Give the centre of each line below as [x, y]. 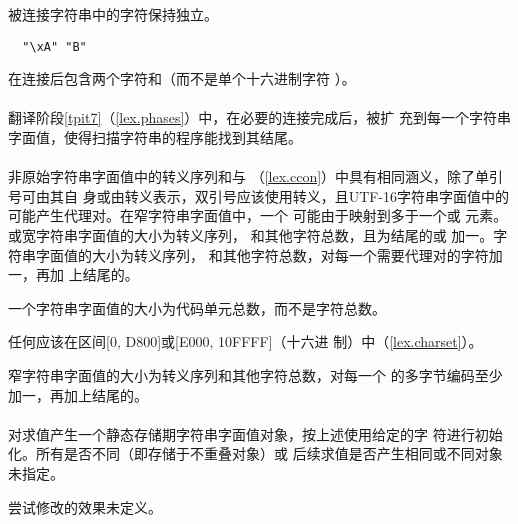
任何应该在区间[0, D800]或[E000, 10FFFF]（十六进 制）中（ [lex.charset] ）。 [245, 341]
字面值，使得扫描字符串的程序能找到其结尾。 [155, 137]
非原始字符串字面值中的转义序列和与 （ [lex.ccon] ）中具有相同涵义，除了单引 [256, 176]
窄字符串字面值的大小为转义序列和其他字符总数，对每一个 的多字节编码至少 [255, 374]
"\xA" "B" [54, 46]
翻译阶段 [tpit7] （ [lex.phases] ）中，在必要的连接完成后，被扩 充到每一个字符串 [260, 117]
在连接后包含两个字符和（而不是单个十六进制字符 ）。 [182, 78]
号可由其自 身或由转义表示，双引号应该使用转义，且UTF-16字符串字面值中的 [259, 195]
